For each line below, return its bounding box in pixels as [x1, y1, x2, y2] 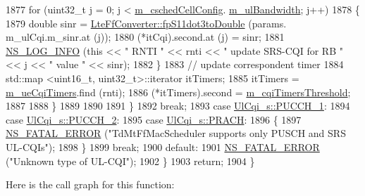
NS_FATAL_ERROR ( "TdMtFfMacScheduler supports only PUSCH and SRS [6, 126, 346, 141]
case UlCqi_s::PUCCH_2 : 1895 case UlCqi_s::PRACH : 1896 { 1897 [6, 112, 302, 126]
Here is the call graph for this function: [6, 177, 175, 192]
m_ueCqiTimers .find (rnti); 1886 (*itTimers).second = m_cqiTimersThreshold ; [6, 84, 351, 99]
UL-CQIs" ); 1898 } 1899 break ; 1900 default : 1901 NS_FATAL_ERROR [6, 139, 320, 154]
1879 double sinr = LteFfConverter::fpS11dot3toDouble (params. [6, 15, 287, 30]
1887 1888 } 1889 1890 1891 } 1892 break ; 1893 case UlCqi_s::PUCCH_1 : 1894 [6, 98, 350, 113]
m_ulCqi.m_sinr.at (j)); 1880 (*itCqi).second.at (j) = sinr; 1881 [6, 30, 285, 44]
